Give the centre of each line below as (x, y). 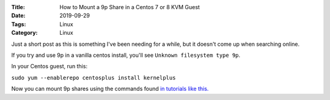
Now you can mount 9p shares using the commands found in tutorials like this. (110, 89)
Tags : (19, 24)
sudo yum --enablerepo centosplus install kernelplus (94, 77)
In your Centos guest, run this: (50, 66)
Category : (24, 33)
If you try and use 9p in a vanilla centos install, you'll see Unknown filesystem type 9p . (126, 55)
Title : (18, 7)
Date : (18, 16)
